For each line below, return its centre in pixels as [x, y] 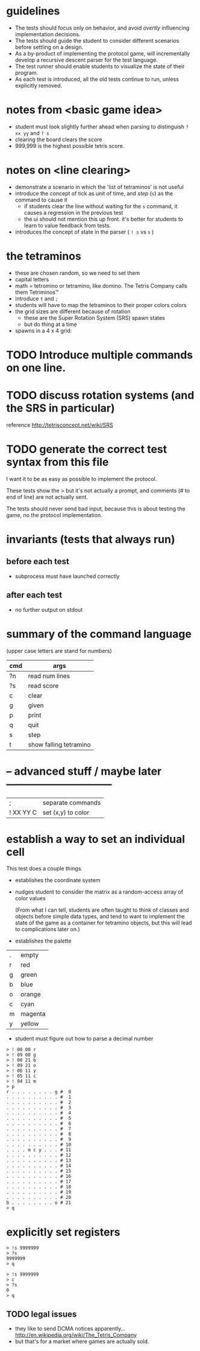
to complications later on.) [47, 929]
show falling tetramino [60, 745]
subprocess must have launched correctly [67, 576]
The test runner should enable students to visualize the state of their [100, 66]
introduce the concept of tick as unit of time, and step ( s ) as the [94, 193]
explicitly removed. [38, 85]
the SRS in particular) [61, 408]
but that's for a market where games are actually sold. [82, 1341]
